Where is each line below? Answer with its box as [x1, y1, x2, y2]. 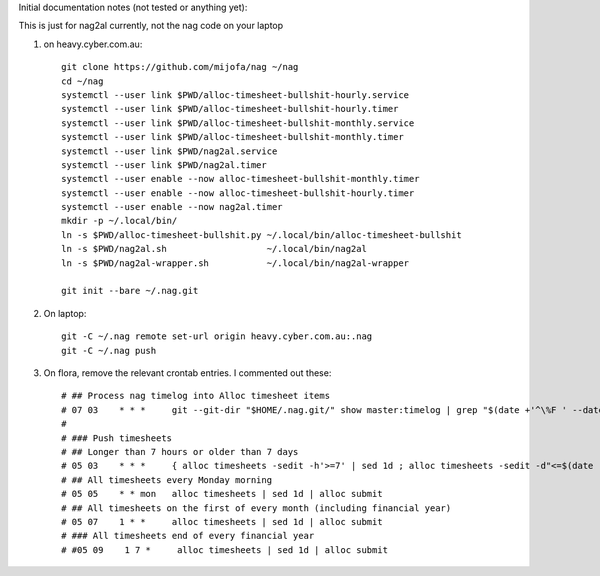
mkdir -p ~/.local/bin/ [61, 215, 178, 227]
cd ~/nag [61, 75, 104, 87]
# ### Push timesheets [61, 432, 173, 444]
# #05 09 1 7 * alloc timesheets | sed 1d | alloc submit [61, 544, 389, 555]
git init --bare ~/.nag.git [61, 285, 199, 297]
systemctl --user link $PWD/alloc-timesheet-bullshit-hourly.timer [61, 103, 399, 115]
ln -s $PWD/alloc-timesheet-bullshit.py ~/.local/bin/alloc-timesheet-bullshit [61, 229, 462, 240]
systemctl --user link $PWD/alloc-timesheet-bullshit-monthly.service [61, 117, 415, 129]
